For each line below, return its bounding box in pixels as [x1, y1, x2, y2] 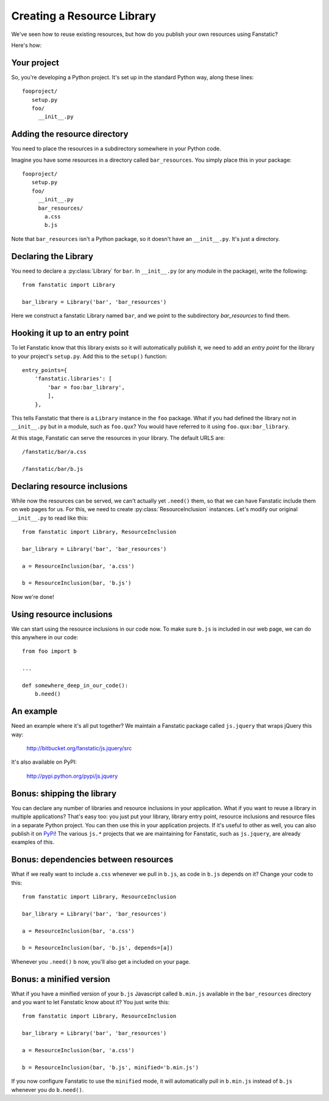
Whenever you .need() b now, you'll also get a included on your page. [11, 958, 191, 965]
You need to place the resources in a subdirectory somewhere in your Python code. [11, 145, 222, 152]
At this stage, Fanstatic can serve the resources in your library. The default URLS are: [11, 434, 225, 442]
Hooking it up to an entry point [11, 328, 129, 339]
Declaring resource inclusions [11, 481, 128, 491]
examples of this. [11, 839, 55, 846]
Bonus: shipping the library [11, 788, 117, 798]
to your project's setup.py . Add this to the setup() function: [11, 353, 168, 360]
